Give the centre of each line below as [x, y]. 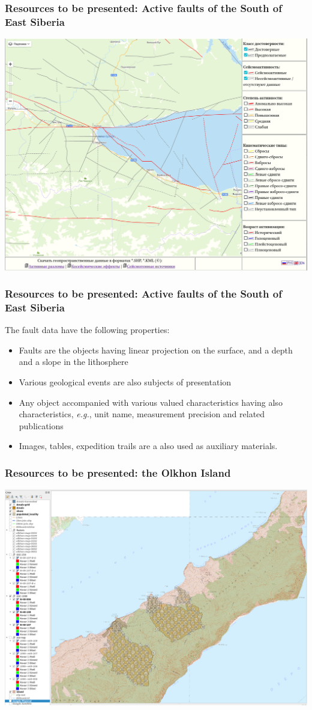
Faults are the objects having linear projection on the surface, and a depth [156, 350]
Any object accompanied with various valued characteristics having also [151, 402]
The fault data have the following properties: [87, 330]
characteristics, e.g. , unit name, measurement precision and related [142, 414]
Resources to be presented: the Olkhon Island [118, 472]
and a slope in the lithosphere [73, 362]
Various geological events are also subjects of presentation [125, 382]
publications [41, 425]
